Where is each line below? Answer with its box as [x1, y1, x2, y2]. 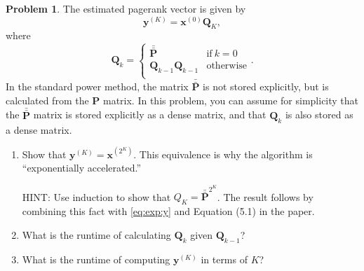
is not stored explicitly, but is [203, 79, 329, 94]
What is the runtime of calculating [22, 227, 171, 242]
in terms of [201, 251, 248, 266]
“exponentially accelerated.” [22, 160, 142, 175]
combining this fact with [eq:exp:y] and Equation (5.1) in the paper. [22, 204, 315, 218]
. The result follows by [217, 189, 314, 204]
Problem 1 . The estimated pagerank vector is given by [6, 1, 246, 15]
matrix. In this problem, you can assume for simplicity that [102, 92, 359, 107]
